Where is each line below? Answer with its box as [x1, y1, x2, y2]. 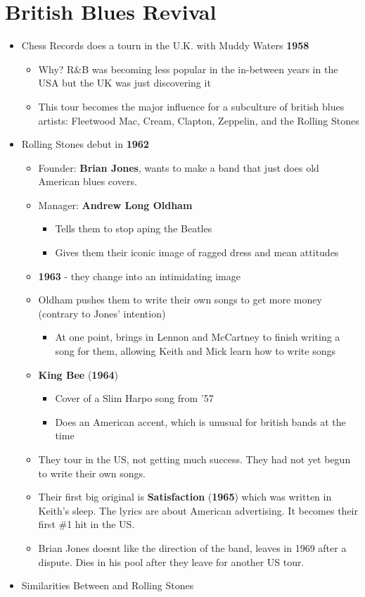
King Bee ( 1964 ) [38, 367, 119, 382]
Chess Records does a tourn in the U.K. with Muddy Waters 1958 [21, 38, 309, 53]
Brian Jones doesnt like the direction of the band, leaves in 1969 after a [38, 540, 347, 555]
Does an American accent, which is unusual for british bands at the [55, 414, 346, 429]
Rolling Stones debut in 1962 [21, 137, 149, 151]
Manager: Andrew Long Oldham [38, 197, 193, 212]
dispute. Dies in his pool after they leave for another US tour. [38, 554, 305, 569]
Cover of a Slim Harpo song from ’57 [55, 391, 214, 406]
